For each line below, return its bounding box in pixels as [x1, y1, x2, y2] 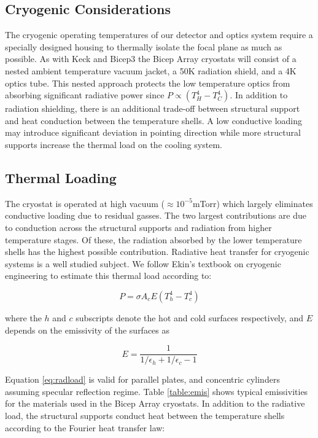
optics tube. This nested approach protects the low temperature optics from [5, 76, 290, 89]
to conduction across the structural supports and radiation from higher [5, 221, 272, 233]
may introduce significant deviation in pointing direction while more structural [5, 126, 301, 139]
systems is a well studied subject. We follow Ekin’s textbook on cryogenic [5, 257, 281, 270]
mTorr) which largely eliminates [192, 197, 313, 209]
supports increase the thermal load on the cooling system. [5, 138, 222, 151]
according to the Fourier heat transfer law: [5, 421, 165, 434]
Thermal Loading [5, 168, 117, 187]
